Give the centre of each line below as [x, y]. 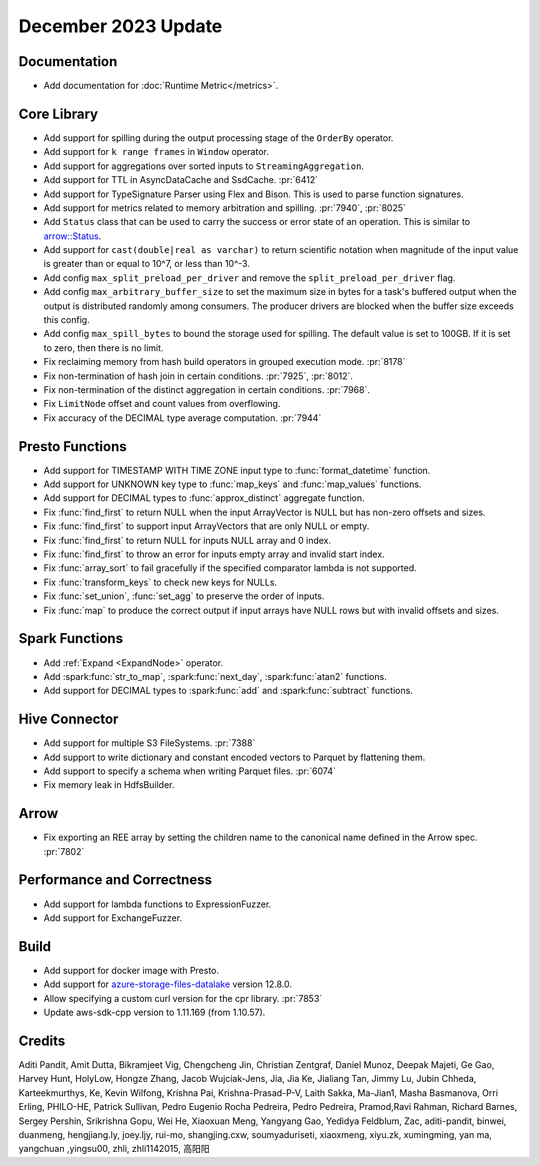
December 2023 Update [120, 26]
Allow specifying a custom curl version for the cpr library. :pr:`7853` [183, 998]
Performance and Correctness [115, 880]
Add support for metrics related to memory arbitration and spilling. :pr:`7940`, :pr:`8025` [225, 207]
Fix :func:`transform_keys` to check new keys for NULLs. [160, 582]
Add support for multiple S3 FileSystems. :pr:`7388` [149, 743]
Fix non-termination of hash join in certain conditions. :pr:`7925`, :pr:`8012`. [198, 376]
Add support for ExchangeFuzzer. [113, 917]
